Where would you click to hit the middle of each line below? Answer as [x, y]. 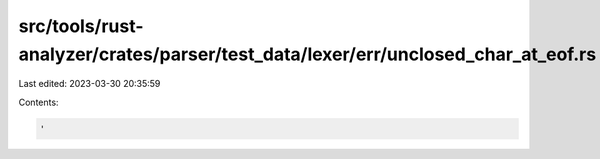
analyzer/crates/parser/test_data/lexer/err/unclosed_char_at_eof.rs [307, 54]
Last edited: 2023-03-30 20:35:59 [89, 84]
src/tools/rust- [81, 26]
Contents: [38, 102]
